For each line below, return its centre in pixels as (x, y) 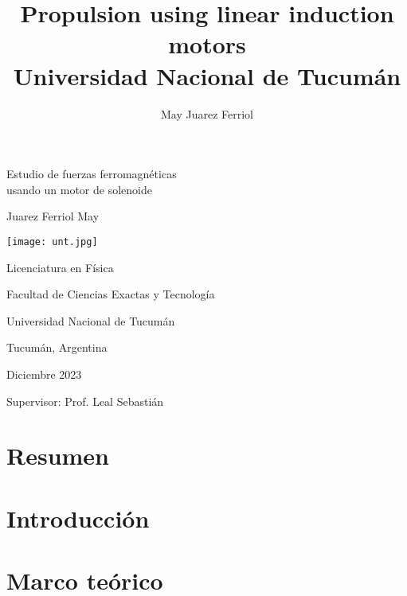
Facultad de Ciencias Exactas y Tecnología (111, 294)
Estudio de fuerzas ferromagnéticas (92, 174)
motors (207, 44)
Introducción (78, 518)
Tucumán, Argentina (57, 347)
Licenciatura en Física (60, 267)
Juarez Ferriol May (53, 216)
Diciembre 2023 (44, 374)
